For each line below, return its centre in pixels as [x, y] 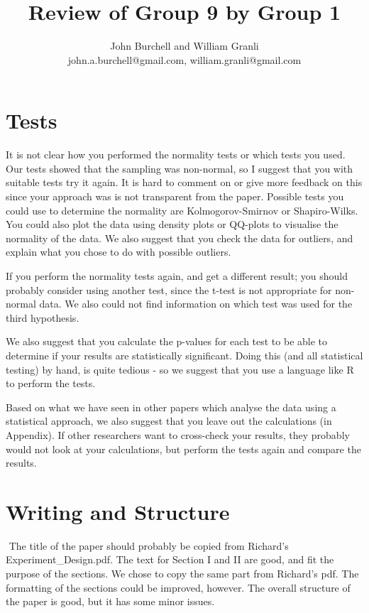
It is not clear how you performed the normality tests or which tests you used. [176, 154]
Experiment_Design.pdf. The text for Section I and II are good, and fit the [170, 559]
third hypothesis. [43, 317]
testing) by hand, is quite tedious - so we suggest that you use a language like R [180, 369]
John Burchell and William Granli [184, 46]
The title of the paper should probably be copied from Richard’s [149, 545]
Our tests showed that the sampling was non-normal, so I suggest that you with [180, 168]
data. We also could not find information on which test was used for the [196, 304]
